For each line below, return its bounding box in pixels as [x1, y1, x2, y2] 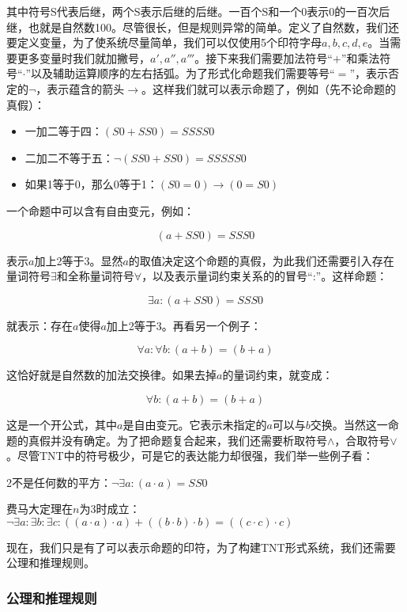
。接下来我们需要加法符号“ [194, 49, 333, 66]
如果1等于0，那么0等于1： [24, 176, 158, 192]
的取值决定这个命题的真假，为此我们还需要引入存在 [128, 252, 394, 268]
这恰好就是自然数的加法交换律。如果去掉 [6, 367, 217, 383]
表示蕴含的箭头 [47, 80, 125, 97]
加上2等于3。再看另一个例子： [106, 317, 262, 333]
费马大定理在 [6, 500, 73, 517]
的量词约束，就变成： [222, 367, 334, 383]
